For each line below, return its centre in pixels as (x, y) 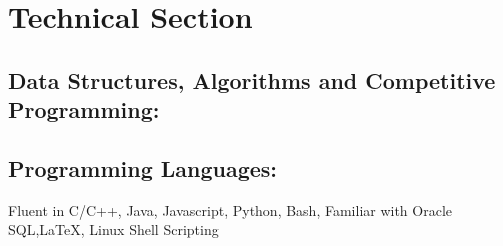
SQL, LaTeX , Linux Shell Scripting (113, 229)
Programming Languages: (143, 167)
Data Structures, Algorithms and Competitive (252, 79)
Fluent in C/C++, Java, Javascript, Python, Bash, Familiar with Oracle (230, 209)
